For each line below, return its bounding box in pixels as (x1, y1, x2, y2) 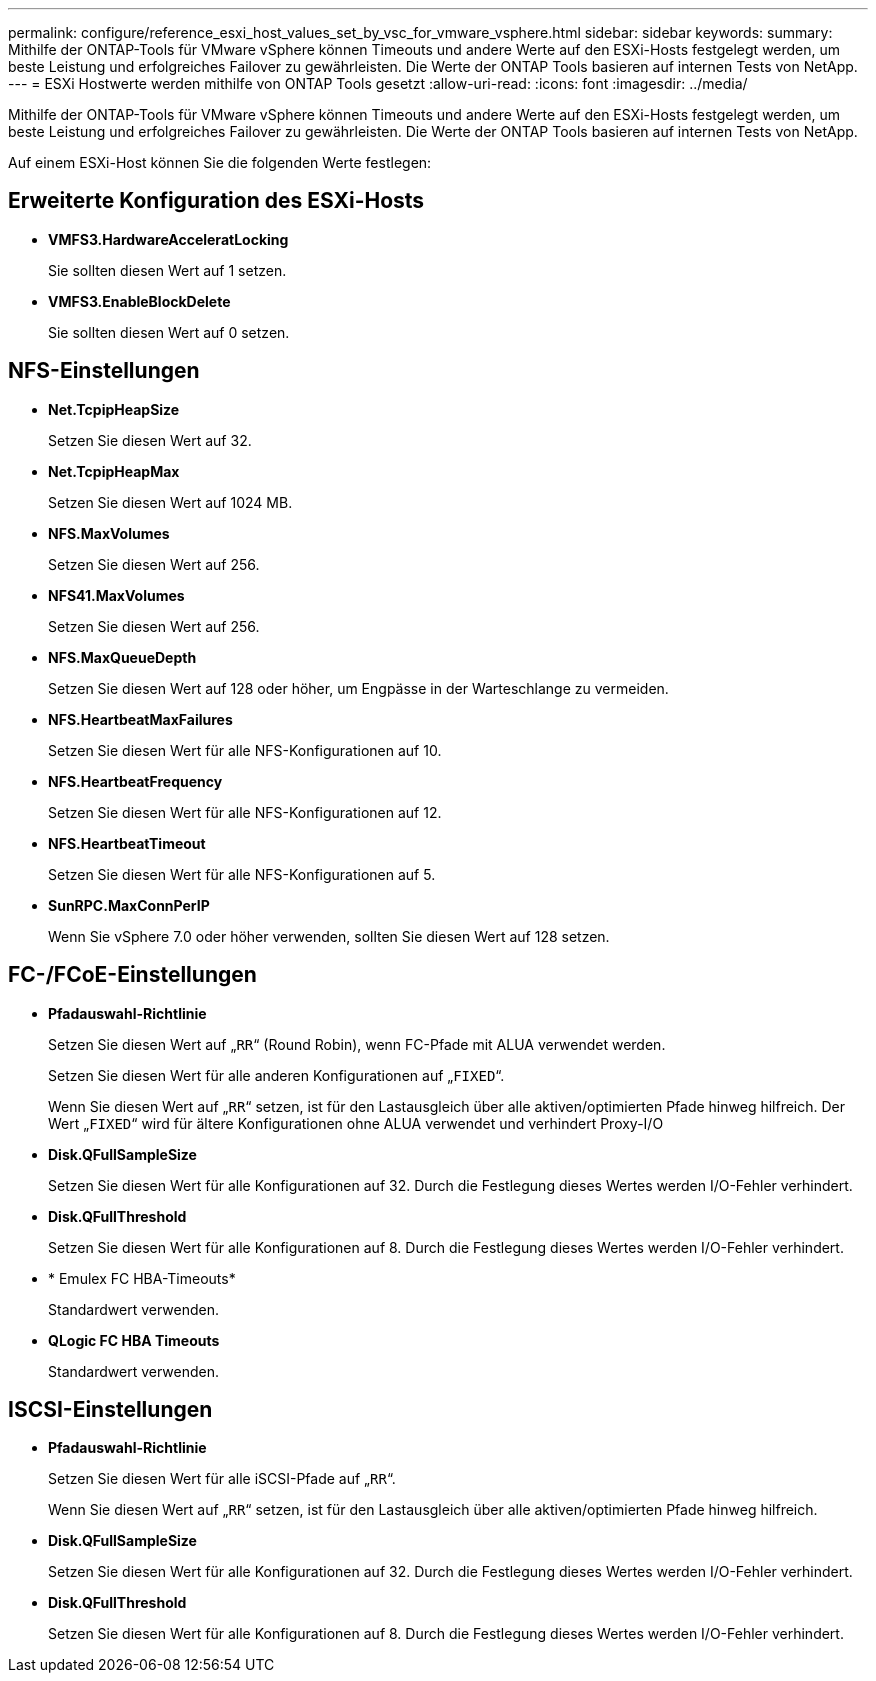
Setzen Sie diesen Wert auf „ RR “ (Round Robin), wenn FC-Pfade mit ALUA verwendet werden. (48, 1035, 666, 1053)
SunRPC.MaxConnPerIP (48, 896, 210, 914)
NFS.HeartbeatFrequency (48, 772, 223, 790)
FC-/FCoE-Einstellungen (8, 962, 257, 988)
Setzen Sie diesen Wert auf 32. (48, 431, 252, 449)
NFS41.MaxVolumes (48, 586, 185, 604)
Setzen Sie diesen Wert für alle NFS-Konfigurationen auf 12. (48, 803, 442, 821)
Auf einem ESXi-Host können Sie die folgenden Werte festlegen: (8, 154, 432, 171)
